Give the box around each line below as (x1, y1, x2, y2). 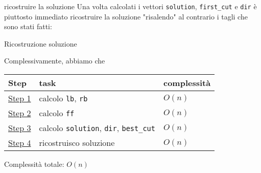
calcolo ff (39, 107, 75, 119)
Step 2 (8, 107, 31, 119)
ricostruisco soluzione (39, 137, 115, 149)
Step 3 (8, 122, 31, 134)
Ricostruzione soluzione (4, 38, 77, 49)
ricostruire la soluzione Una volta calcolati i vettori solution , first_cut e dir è (4, 1, 257, 11)
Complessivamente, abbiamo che (4, 55, 105, 66)
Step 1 (8, 92, 31, 104)
